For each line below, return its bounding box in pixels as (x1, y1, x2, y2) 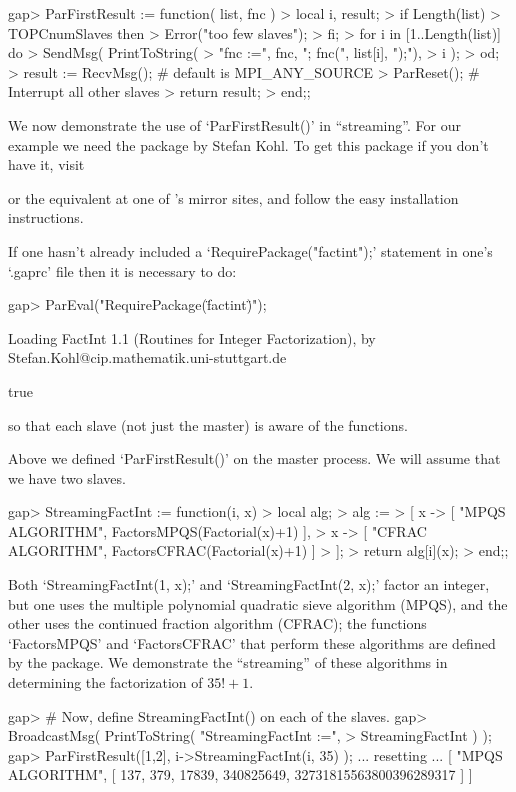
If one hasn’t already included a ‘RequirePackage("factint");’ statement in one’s (8, 240, 493, 261)
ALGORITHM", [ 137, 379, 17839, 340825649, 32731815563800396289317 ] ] (8, 764, 473, 785)
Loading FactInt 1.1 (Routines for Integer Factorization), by (8, 327, 376, 348)
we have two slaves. (8, 467, 126, 488)
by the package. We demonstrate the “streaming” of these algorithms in (8, 652, 448, 673)
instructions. (8, 207, 84, 228)
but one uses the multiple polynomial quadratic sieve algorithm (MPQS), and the (8, 593, 508, 614)
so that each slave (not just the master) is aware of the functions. (8, 414, 408, 435)
